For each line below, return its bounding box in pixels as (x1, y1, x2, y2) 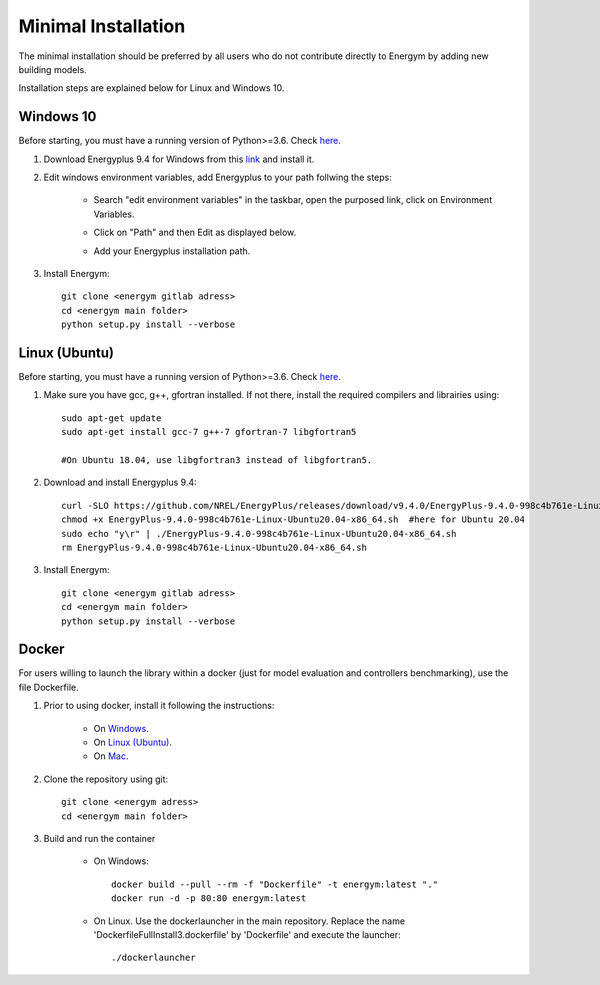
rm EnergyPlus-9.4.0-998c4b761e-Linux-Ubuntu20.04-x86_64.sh (61, 541, 367, 553)
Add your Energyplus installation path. (93, 245, 251, 257)
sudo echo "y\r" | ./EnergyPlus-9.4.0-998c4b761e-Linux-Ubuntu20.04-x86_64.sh (61, 528, 457, 539)
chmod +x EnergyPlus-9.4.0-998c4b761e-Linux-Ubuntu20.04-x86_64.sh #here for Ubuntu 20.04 (61, 514, 525, 525)
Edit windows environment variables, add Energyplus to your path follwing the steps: (43, 171, 392, 184)
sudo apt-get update (61, 412, 162, 424)
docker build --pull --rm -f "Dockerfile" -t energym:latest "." (111, 878, 439, 890)
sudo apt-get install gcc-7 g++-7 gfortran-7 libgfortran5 (61, 426, 357, 438)
